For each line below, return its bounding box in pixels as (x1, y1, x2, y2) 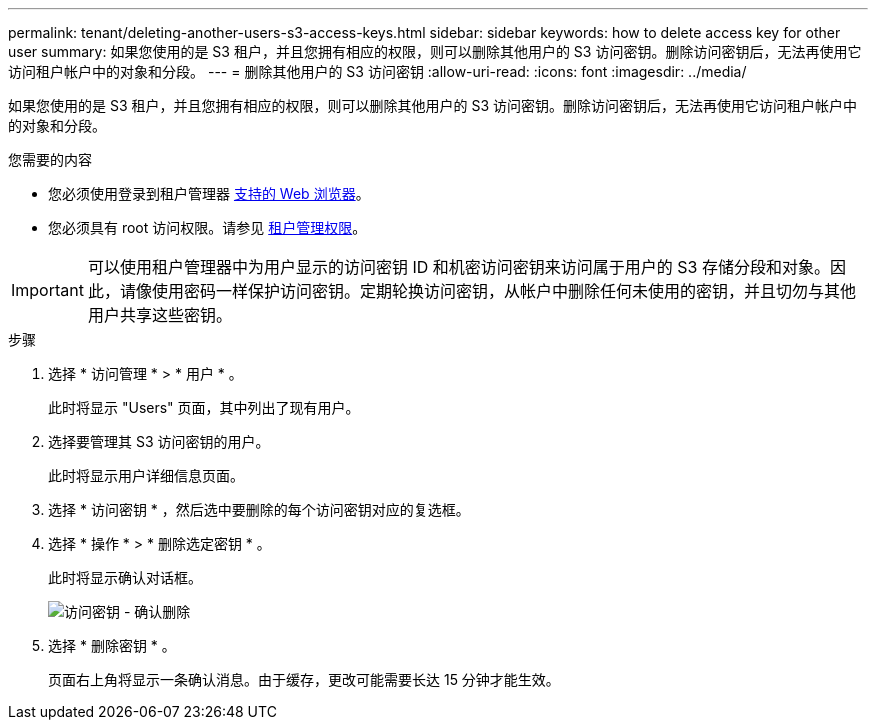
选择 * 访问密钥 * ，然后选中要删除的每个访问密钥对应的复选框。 (48, 501, 470, 518)
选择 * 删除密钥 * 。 (48, 637, 176, 654)
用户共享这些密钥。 (87, 305, 232, 325)
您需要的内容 (8, 151, 92, 168)
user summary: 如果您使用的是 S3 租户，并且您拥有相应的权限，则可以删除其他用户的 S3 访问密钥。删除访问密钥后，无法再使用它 (8, 43, 862, 60)
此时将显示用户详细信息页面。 (48, 467, 244, 484)
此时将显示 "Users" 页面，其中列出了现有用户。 (48, 399, 360, 416)
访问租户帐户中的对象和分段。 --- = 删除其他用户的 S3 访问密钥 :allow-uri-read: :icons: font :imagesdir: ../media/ (8, 63, 747, 80)
